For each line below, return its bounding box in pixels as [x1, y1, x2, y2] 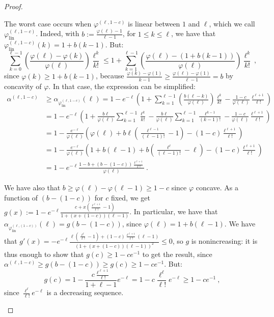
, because [95, 70, 124, 81]
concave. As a [196, 182, 239, 193]
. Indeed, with [36, 28, 79, 39]
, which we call [209, 18, 255, 28]
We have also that [4, 182, 61, 193]
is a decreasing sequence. [46, 287, 124, 298]
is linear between [128, 18, 180, 28]
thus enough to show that [4, 248, 84, 259]
